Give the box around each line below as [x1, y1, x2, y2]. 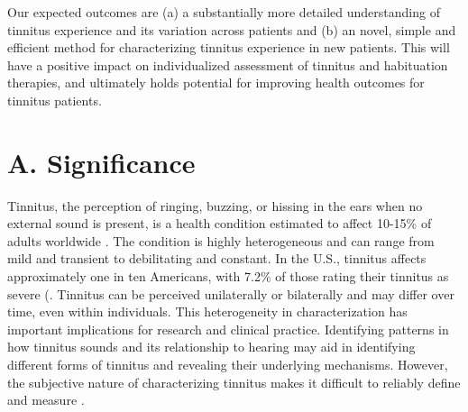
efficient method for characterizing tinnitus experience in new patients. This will [7, 38, 450, 57]
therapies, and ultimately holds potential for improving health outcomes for [7, 73, 425, 92]
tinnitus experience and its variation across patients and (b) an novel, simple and [7, 20, 456, 39]
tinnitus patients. [7, 90, 102, 109]
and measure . [7, 390, 85, 409]
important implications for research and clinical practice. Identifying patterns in [7, 319, 449, 338]
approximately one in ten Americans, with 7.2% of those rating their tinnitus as [7, 267, 449, 286]
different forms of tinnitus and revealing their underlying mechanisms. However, [7, 355, 448, 374]
